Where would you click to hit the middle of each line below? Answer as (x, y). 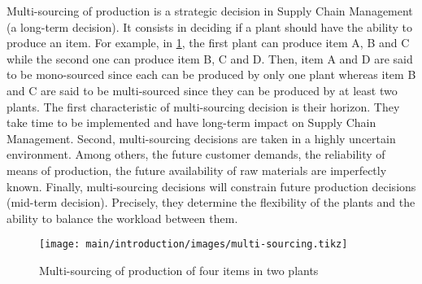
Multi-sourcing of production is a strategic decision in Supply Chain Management (210, 11)
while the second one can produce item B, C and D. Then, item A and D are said (210, 58)
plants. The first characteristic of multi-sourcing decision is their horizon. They (203, 106)
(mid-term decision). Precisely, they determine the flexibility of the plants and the (211, 202)
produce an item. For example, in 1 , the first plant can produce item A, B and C (208, 43)
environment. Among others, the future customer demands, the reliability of (196, 154)
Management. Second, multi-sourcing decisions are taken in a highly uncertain (201, 138)
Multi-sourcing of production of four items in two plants (179, 270)
